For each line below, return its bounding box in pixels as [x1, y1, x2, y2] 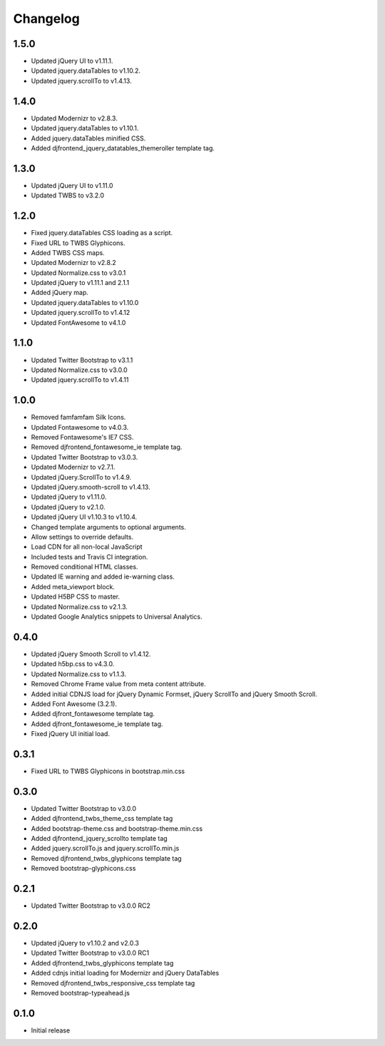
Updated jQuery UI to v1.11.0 [31, 181, 113, 190]
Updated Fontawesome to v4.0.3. [31, 423, 129, 431]
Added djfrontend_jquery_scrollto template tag [31, 834, 168, 843]
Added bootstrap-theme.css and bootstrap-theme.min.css [31, 824, 203, 833]
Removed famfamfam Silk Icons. [31, 413, 126, 422]
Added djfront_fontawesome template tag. [31, 710, 155, 718]
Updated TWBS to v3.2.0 [31, 191, 105, 200]
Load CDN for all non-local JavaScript [31, 542, 143, 552]
